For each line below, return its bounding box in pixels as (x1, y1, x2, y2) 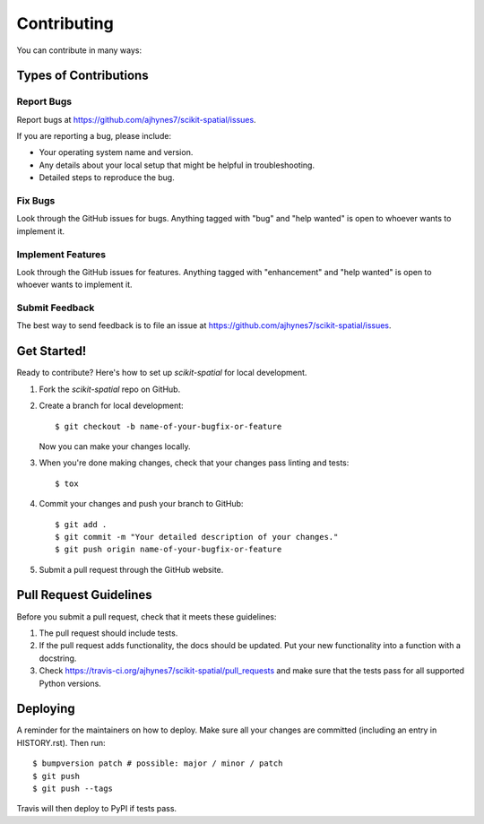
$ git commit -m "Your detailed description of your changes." (55, 532, 339, 542)
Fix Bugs (16, 195, 56, 207)
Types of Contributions (16, 68, 149, 83)
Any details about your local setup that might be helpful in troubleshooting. (39, 160, 315, 170)
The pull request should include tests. (39, 628, 178, 638)
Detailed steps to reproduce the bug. (39, 172, 175, 183)
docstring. (39, 653, 77, 664)
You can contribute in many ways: (16, 45, 143, 56)
